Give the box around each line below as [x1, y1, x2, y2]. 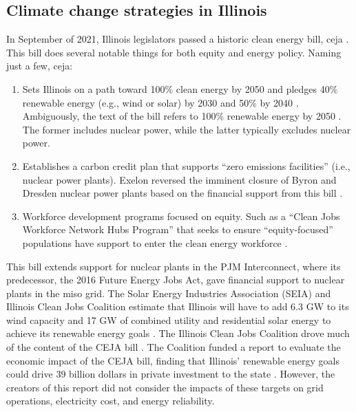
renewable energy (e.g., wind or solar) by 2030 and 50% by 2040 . [22, 95, 299, 109]
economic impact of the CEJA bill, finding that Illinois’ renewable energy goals [6, 353, 340, 367]
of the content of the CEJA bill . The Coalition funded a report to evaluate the [6, 340, 341, 354]
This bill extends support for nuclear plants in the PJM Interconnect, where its [6, 259, 341, 273]
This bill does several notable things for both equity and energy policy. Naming [6, 45, 342, 59]
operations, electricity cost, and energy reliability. [6, 393, 215, 408]
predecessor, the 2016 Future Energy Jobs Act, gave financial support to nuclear [6, 272, 345, 287]
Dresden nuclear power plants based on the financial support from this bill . [22, 186, 343, 200]
